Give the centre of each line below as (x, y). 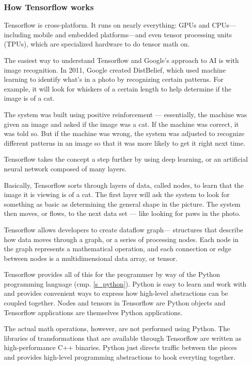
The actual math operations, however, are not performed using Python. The (117, 328)
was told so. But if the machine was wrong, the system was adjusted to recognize (124, 133)
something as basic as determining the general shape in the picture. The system (122, 204)
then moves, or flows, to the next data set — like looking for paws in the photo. (122, 213)
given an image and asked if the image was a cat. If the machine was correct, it (121, 124)
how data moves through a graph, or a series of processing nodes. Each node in (121, 239)
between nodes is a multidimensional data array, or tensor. (91, 258)
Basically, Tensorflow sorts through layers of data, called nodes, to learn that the (124, 185)
